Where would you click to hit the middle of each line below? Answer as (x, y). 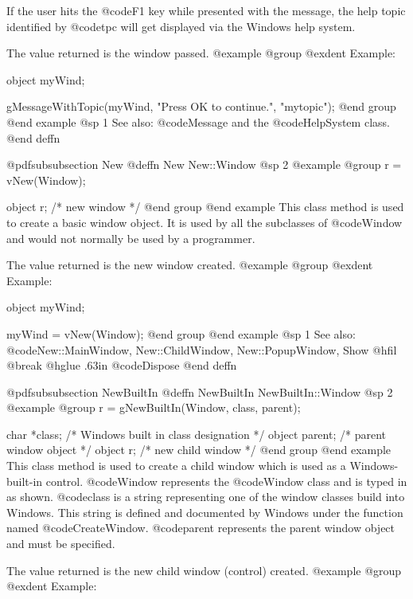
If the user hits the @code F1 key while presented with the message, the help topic (206, 10)
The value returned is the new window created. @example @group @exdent (190, 265)
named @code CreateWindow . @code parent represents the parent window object (201, 528)
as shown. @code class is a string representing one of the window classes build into (206, 497)
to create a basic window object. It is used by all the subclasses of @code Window (205, 222)
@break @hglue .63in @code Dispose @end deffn (122, 365)
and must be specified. (61, 544)
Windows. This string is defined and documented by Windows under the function (205, 512)
